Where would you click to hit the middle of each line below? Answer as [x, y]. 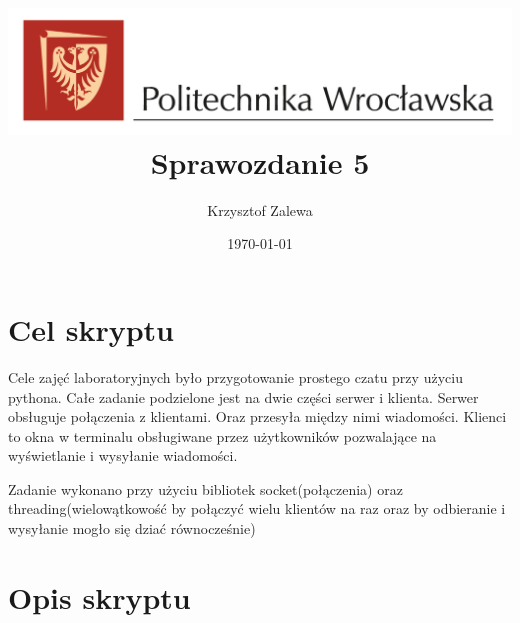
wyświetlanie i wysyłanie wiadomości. [123, 455]
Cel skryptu [91, 328]
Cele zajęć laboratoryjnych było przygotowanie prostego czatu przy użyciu [235, 376]
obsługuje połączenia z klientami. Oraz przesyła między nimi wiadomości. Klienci [257, 416]
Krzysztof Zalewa [260, 209]
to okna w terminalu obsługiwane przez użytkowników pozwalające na [222, 435]
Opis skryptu [99, 596]
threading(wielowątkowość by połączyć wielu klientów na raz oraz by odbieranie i [257, 508]
